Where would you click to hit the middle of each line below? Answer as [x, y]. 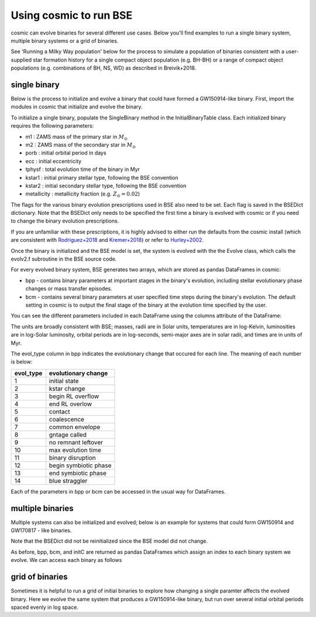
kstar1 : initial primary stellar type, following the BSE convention [102, 177]
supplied [21, 60]
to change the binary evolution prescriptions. [65, 221]
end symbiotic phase [78, 473]
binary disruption [72, 458]
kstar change [67, 388]
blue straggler [68, 481]
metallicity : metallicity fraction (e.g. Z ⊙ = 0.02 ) [83, 195]
